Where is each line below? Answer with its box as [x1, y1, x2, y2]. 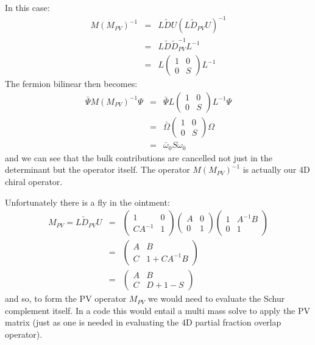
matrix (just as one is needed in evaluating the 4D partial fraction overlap [5, 316, 281, 329]
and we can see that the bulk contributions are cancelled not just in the [5, 151, 272, 164]
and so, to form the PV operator [5, 292, 127, 305]
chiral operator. [5, 175, 63, 187]
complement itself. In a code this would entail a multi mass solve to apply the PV [5, 304, 311, 316]
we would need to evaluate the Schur [147, 292, 285, 305]
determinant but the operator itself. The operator [5, 163, 190, 176]
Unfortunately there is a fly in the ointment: [5, 195, 170, 208]
